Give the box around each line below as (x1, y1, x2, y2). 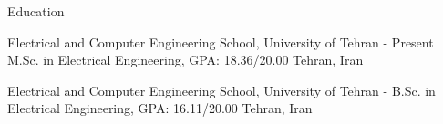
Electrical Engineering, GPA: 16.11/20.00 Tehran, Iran (7, 98, 313, 118)
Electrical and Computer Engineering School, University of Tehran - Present (7, 32, 434, 51)
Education (7, 2, 65, 20)
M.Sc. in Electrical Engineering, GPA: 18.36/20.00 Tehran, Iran (7, 50, 364, 69)
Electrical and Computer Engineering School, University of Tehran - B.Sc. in (7, 80, 436, 99)
